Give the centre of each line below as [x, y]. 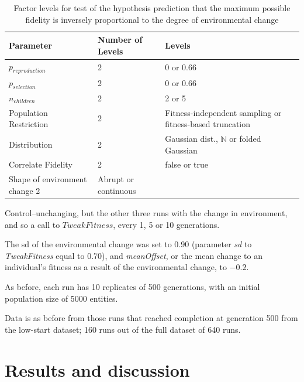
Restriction [29, 124]
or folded [245, 138]
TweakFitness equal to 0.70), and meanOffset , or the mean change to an [134, 255]
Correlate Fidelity [41, 164]
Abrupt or [116, 179]
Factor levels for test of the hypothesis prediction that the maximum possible [152, 8]
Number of [120, 40]
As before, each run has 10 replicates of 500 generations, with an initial [132, 286]
